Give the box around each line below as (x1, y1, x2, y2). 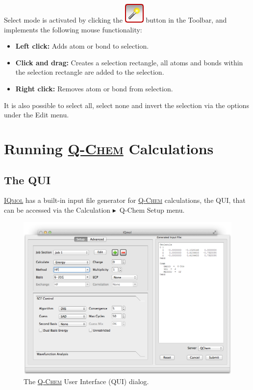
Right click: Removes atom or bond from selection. (15, 83, 173, 93)
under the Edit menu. (4, 110, 69, 120)
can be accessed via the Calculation (4, 204, 111, 215)
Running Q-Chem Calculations (4, 138, 214, 158)
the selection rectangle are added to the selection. (15, 67, 164, 77)
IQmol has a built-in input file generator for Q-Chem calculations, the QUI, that (4, 195, 246, 205)
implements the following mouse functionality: (4, 24, 142, 34)
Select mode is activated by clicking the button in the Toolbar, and (4, 15, 227, 25)
